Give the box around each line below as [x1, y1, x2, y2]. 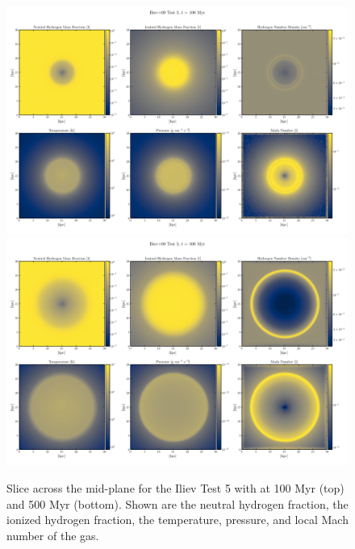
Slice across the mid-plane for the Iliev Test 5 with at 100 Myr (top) [6, 479, 345, 496]
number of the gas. [6, 526, 99, 543]
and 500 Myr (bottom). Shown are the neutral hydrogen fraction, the [6, 495, 349, 512]
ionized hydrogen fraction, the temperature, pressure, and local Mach [6, 511, 349, 528]
